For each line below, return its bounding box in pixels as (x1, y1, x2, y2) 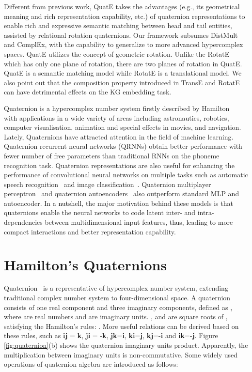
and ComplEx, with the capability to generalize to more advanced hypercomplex (4, 39, 243, 49)
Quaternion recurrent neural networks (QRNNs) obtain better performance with (4, 141, 242, 151)
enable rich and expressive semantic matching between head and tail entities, (4, 20, 232, 31)
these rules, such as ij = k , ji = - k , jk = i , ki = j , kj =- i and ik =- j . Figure (4, 330, 218, 341)
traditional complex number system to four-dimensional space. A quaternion (4, 292, 231, 302)
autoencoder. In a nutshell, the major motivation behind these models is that (4, 198, 233, 208)
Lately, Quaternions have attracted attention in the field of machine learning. (4, 131, 234, 141)
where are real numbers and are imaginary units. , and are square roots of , (4, 311, 228, 322)
